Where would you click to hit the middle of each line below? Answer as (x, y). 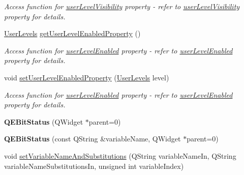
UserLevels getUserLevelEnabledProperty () (72, 33)
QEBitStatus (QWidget (44, 121)
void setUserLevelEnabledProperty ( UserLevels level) (87, 77)
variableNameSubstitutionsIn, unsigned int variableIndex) (94, 166)
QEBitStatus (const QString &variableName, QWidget (93, 139)
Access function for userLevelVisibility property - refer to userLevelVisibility (122, 6)
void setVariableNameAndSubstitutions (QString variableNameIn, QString (120, 155)
